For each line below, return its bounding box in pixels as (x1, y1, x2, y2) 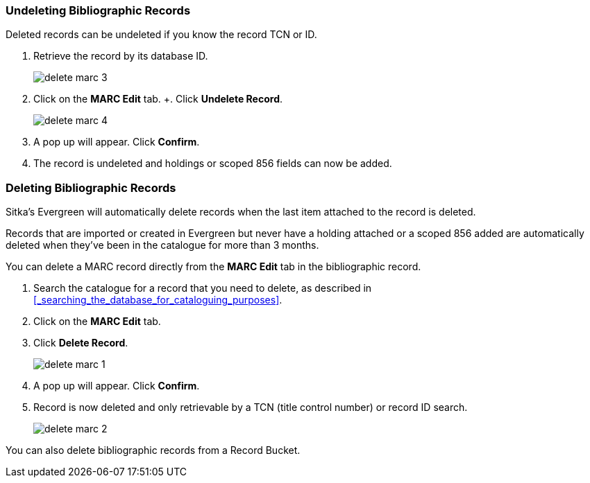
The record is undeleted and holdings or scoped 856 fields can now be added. (33, 157, 392, 170)
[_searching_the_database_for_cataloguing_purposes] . (33, 294, 283, 306)
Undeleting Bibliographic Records (6, 3, 191, 17)
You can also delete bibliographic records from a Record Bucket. (6, 444, 301, 457)
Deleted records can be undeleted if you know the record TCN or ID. (6, 28, 317, 41)
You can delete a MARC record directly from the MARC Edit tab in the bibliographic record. (6, 261, 421, 273)
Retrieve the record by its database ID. (33, 50, 208, 62)
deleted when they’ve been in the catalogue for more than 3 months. (6, 239, 319, 252)
